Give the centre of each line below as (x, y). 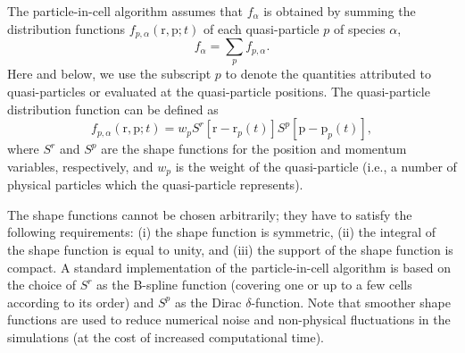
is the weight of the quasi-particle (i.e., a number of (316, 166)
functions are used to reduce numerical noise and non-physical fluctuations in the (229, 319)
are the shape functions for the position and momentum (254, 149)
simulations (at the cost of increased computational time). (166, 337)
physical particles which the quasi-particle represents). (155, 185)
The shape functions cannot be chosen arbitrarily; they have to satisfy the (210, 214)
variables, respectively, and (80, 166)
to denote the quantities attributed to (328, 74)
